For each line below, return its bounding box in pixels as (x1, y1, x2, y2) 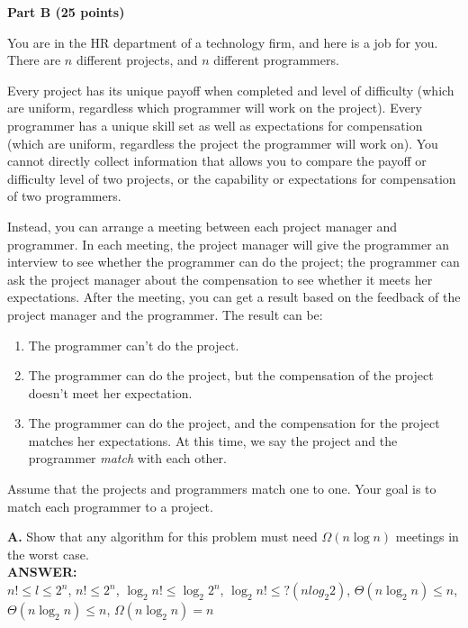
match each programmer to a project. (7, 496, 213, 515)
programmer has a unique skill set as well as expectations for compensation (7, 115, 423, 134)
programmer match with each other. (28, 449, 227, 468)
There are (7, 50, 61, 69)
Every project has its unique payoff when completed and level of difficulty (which (7, 80, 454, 99)
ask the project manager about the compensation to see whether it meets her (7, 269, 433, 288)
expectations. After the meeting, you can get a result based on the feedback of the (7, 287, 461, 306)
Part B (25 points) (7, 3, 125, 21)
